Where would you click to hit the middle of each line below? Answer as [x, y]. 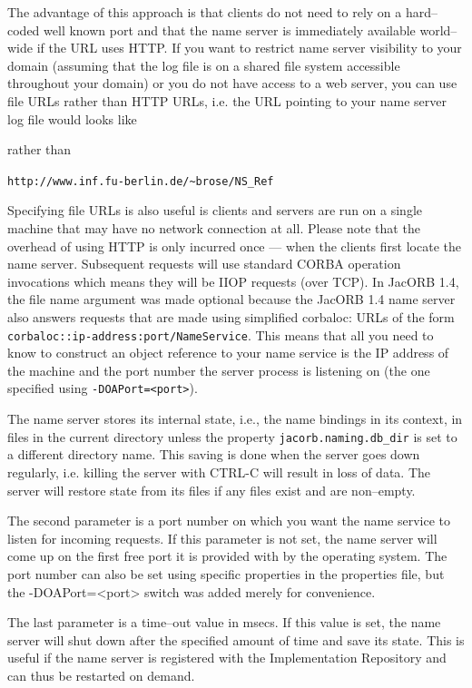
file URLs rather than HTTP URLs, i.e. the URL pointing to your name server [227, 100]
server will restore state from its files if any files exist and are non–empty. [211, 490]
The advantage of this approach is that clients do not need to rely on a [205, 12]
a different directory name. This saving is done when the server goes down [214, 454]
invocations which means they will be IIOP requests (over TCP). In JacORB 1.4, [233, 281]
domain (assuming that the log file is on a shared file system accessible [204, 65]
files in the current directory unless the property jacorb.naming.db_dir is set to [232, 436]
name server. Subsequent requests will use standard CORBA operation [204, 264]
